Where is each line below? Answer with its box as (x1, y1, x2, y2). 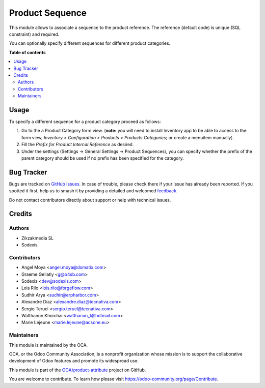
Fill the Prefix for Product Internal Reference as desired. (21, 142, 134, 148)
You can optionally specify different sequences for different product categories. (9, 40, 170, 46)
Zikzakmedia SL (21, 235, 54, 241)
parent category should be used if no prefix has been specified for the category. (21, 155, 184, 161)
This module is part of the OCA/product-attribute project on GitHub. (9, 367, 146, 373)
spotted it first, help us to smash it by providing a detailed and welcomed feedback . (9, 188, 178, 194)
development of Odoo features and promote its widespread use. (9, 358, 139, 364)
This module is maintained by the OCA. (9, 342, 88, 348)
